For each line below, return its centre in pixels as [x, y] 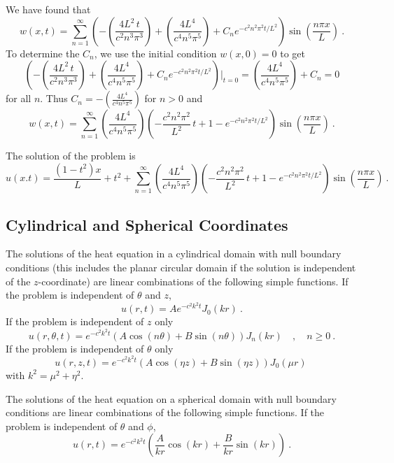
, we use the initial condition [155, 53]
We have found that [48, 9]
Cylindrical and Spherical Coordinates [147, 224]
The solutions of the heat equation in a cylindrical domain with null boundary [174, 254]
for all [19, 98]
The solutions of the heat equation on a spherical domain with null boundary [171, 398]
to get [293, 53]
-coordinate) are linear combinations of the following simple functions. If [193, 281]
